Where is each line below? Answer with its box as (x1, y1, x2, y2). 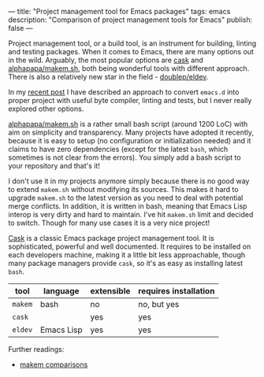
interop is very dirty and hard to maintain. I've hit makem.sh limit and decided (8, 210, 254, 219)
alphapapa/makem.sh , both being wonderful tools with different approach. (8, 64, 250, 73)
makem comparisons (19, 360, 88, 369)
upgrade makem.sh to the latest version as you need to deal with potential (8, 193, 244, 202)
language (43, 286, 80, 296)
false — (8, 24, 33, 32)
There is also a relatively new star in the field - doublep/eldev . (8, 72, 209, 81)
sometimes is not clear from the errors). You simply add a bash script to (8, 153, 242, 162)
